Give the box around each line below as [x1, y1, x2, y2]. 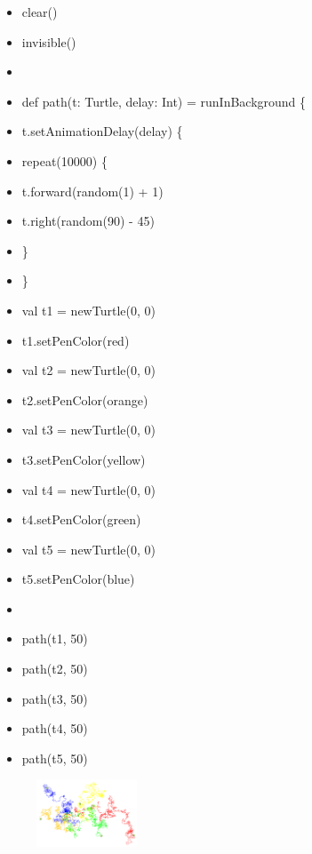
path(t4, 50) [21, 719, 88, 738]
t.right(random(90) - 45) [21, 212, 155, 230]
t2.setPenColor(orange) [21, 390, 148, 409]
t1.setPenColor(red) [21, 331, 130, 349]
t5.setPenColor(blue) [21, 570, 135, 588]
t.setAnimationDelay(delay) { [21, 122, 183, 140]
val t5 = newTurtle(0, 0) [21, 539, 156, 558]
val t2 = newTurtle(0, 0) [21, 361, 156, 379]
